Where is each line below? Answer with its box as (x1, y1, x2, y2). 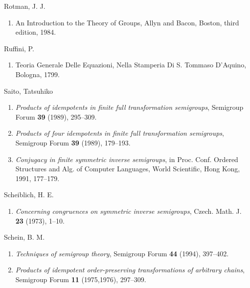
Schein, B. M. (4, 232, 45, 242)
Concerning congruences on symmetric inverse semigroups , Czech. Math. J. (15, 206, 242, 216)
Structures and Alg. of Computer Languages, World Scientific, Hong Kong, (15, 164, 240, 174)
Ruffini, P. (4, 43, 34, 53)
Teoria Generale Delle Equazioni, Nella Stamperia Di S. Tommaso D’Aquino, (15, 60, 247, 70)
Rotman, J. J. (4, 1, 45, 11)
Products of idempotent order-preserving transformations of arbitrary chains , (15, 265, 245, 275)
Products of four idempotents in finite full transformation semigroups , (15, 128, 224, 138)
